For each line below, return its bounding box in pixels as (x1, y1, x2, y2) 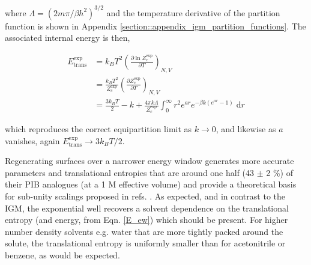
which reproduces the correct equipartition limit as (5, 122, 192, 135)
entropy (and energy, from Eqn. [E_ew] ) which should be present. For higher (5, 213, 288, 226)
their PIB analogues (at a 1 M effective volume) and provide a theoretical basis (5, 178, 297, 190)
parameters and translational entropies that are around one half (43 (5, 166, 255, 178)
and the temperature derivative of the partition (106, 6, 280, 19)
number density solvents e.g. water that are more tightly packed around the (5, 225, 283, 237)
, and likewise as (216, 122, 276, 135)
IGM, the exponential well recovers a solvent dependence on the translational (5, 201, 289, 214)
